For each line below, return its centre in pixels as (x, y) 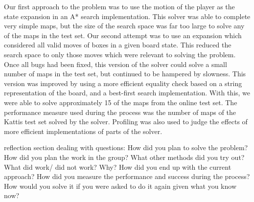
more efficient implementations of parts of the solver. (83, 131)
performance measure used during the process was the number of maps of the (120, 112)
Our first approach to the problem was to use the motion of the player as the (119, 6)
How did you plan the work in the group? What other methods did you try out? (124, 157)
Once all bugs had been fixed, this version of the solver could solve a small (115, 64)
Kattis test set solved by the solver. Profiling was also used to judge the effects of (126, 122)
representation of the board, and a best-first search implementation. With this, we (127, 93)
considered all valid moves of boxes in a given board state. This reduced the (118, 45)
